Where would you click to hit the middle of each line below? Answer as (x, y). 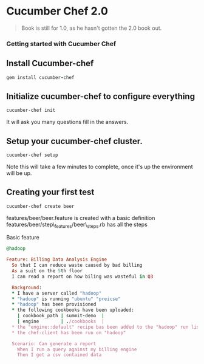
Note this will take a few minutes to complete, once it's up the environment (100, 167)
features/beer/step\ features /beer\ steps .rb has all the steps (77, 225)
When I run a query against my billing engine (77, 349)
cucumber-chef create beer (40, 206)
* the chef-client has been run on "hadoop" (69, 332)
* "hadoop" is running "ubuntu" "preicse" (66, 299)
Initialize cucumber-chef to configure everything (101, 96)
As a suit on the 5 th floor (47, 271)
